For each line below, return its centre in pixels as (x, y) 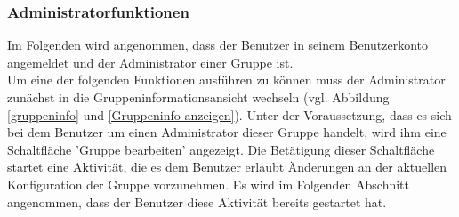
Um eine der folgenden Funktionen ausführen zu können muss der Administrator (226, 80)
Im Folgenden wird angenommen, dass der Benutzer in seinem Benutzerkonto (218, 45)
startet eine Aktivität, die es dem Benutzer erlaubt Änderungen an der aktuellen (227, 167)
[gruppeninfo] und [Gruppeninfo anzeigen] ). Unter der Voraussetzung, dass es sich (229, 114)
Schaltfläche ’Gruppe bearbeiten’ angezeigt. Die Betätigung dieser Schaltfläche (221, 149)
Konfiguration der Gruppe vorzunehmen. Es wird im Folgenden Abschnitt (209, 184)
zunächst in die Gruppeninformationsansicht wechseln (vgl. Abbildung (198, 97)
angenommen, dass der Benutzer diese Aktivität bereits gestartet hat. (197, 201)
